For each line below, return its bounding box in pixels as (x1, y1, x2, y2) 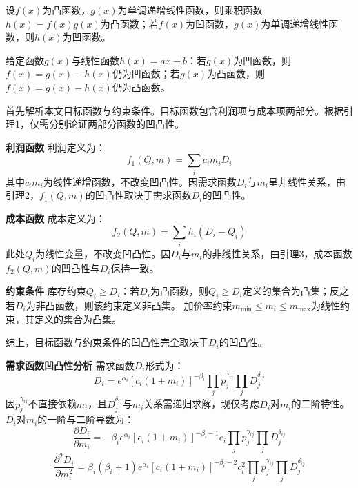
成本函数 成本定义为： (6, 211, 106, 225)
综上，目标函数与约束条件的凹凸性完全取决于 (6, 335, 208, 349)
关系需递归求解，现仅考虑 (143, 396, 260, 411)
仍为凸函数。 (112, 79, 170, 94)
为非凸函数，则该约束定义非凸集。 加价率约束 (26, 297, 232, 312)
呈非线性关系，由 (268, 174, 346, 188)
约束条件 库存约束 (6, 284, 86, 298)
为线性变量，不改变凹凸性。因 (35, 246, 171, 260)
